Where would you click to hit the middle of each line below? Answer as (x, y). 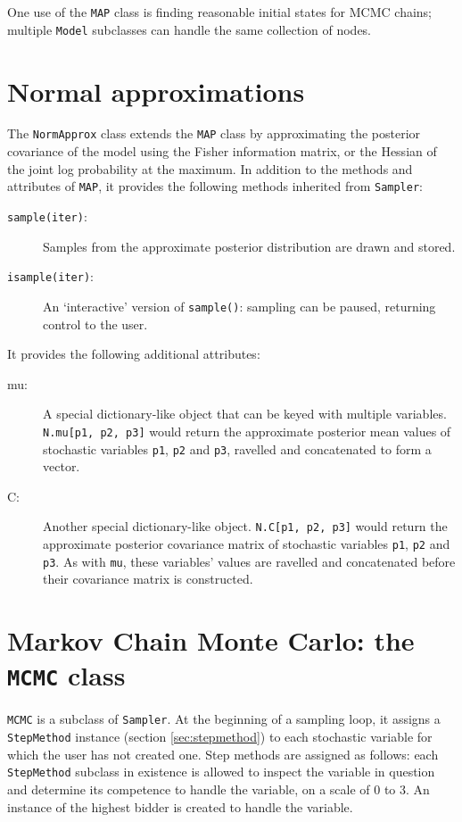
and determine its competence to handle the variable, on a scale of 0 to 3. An (219, 789)
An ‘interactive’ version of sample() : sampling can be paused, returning (239, 306)
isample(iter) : (50, 276)
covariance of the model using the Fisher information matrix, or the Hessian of (222, 151)
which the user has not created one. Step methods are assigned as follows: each (223, 754)
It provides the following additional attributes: (134, 354)
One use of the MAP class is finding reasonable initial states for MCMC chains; (220, 12)
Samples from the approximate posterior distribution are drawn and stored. (249, 246)
